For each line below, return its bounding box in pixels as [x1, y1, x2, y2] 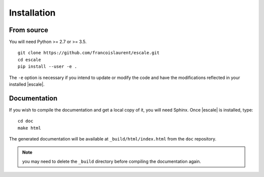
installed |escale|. [9, 81, 45, 87]
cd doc [18, 118, 34, 124]
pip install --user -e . [18, 64, 77, 69]
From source [9, 26, 48, 34]
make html [18, 125, 41, 131]
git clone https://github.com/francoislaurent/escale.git [18, 50, 160, 56]
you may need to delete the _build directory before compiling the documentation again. [22, 158, 201, 164]
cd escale [18, 57, 41, 62]
